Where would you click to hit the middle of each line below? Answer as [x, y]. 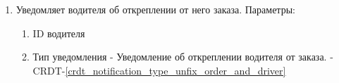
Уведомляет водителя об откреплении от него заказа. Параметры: [155, 9]
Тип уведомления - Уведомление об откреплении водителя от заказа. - [183, 57]
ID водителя [59, 33]
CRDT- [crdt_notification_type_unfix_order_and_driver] [159, 70]
